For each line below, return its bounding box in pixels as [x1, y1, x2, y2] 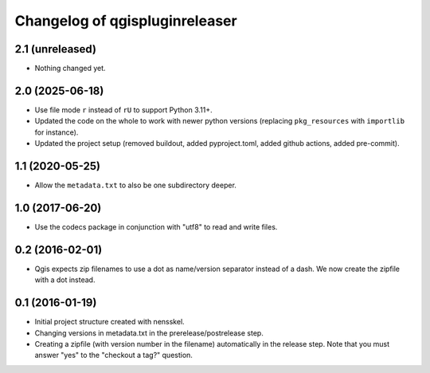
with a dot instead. [34, 275, 96, 285]
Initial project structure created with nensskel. [34, 317, 185, 327]
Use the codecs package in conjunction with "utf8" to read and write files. [34, 222, 278, 231]
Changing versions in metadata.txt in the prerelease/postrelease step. [34, 328, 264, 338]
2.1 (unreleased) [14, 42, 97, 56]
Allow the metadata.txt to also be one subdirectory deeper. [34, 180, 236, 190]
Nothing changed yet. [34, 64, 107, 73]
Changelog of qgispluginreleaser [14, 12, 238, 29]
